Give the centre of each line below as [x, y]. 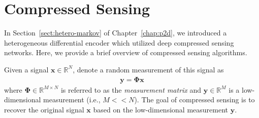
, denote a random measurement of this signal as [148, 69]
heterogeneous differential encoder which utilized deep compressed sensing [119, 42]
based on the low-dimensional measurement [160, 109]
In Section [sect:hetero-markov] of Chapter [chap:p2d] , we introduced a [116, 33]
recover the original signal [44, 109]
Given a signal [26, 69]
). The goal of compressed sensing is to [195, 100]
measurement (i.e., [72, 100]
